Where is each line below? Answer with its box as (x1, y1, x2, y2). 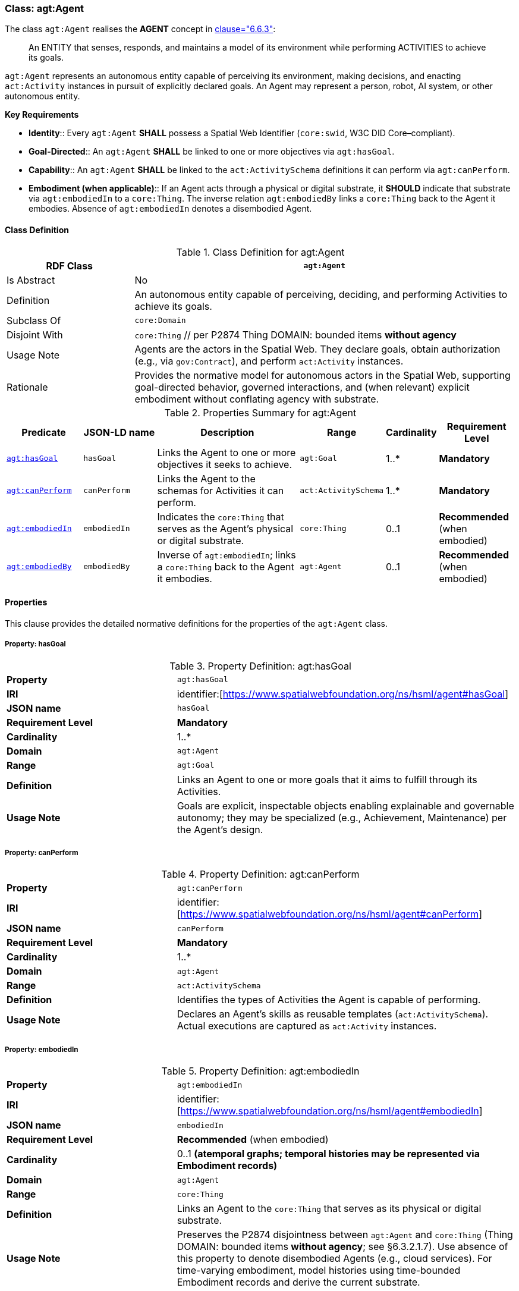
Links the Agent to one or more (157, 446, 296, 458)
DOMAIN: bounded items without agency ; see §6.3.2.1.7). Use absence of (177, 1240, 508, 1253)
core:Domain (134, 316, 186, 325)
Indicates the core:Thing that (157, 510, 284, 523)
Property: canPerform (5, 848, 78, 857)
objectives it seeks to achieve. (157, 458, 292, 470)
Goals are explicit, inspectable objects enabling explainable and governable (177, 799, 514, 812)
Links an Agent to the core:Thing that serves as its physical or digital (177, 1202, 482, 1215)
